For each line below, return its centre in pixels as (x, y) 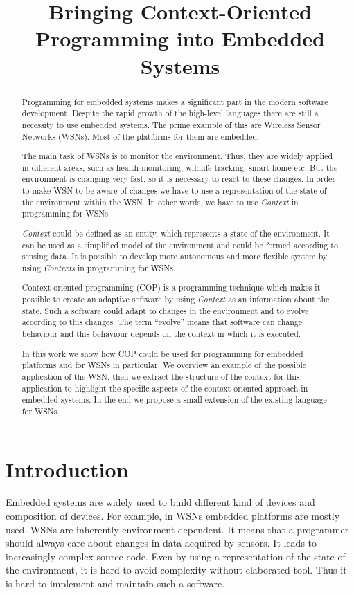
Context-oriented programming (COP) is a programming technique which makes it (171, 287)
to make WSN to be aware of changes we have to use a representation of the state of (174, 191)
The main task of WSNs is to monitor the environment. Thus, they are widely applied (177, 156)
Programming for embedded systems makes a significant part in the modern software (175, 101)
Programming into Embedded (180, 38)
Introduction (67, 469)
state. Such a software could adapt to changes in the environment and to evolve (165, 310)
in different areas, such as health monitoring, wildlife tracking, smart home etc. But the (180, 167)
